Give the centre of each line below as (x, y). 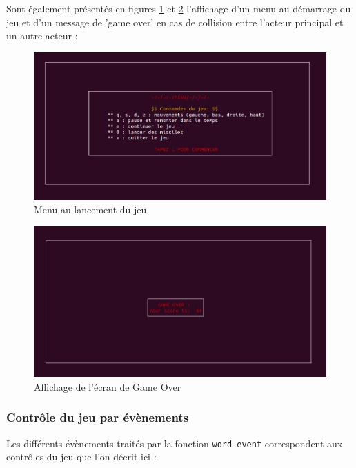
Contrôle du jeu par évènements (98, 417)
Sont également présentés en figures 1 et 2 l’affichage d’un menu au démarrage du (179, 8)
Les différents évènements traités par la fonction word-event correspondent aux (175, 443)
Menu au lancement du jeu (90, 209)
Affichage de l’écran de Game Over (108, 386)
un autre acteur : (42, 36)
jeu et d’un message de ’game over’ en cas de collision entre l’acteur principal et (175, 22)
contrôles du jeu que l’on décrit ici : (81, 457)
